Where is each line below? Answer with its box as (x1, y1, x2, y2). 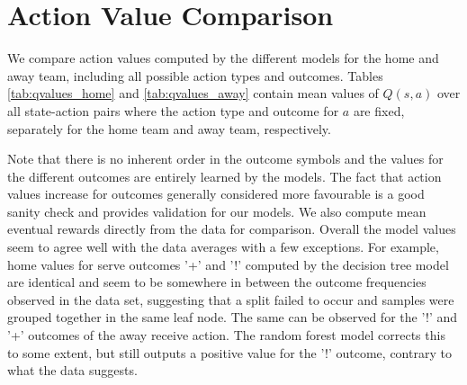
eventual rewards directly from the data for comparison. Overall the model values (7, 219, 456, 238)
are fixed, (353, 101, 405, 120)
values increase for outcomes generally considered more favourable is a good (7, 184, 425, 203)
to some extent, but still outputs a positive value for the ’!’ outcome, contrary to (7, 343, 452, 362)
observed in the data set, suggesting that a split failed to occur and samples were (7, 290, 454, 309)
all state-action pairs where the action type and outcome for (7, 101, 339, 120)
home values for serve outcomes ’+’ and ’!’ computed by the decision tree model (7, 255, 449, 273)
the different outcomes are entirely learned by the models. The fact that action (7, 166, 442, 185)
